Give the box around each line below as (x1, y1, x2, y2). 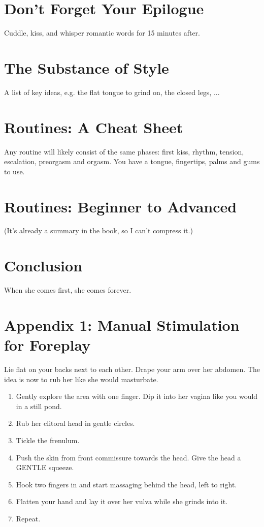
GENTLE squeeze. (16, 462, 74, 473)
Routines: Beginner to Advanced (4, 196, 237, 216)
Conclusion (4, 255, 83, 276)
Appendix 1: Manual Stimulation (4, 314, 240, 335)
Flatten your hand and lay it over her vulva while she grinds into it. (16, 496, 228, 507)
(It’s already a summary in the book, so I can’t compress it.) (4, 225, 193, 236)
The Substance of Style (4, 57, 169, 78)
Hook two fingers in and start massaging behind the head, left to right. (16, 479, 237, 489)
